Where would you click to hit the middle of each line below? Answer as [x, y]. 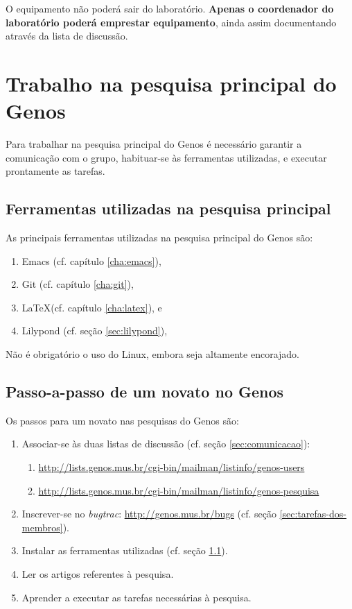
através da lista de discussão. [67, 36]
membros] [42, 527]
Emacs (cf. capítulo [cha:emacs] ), [91, 260]
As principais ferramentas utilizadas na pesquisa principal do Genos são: [159, 238]
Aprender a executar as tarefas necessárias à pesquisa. [137, 597]
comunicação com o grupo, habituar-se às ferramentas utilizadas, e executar [166, 157]
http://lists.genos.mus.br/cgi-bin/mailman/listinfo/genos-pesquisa [179, 490]
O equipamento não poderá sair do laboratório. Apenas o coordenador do [170, 8]
